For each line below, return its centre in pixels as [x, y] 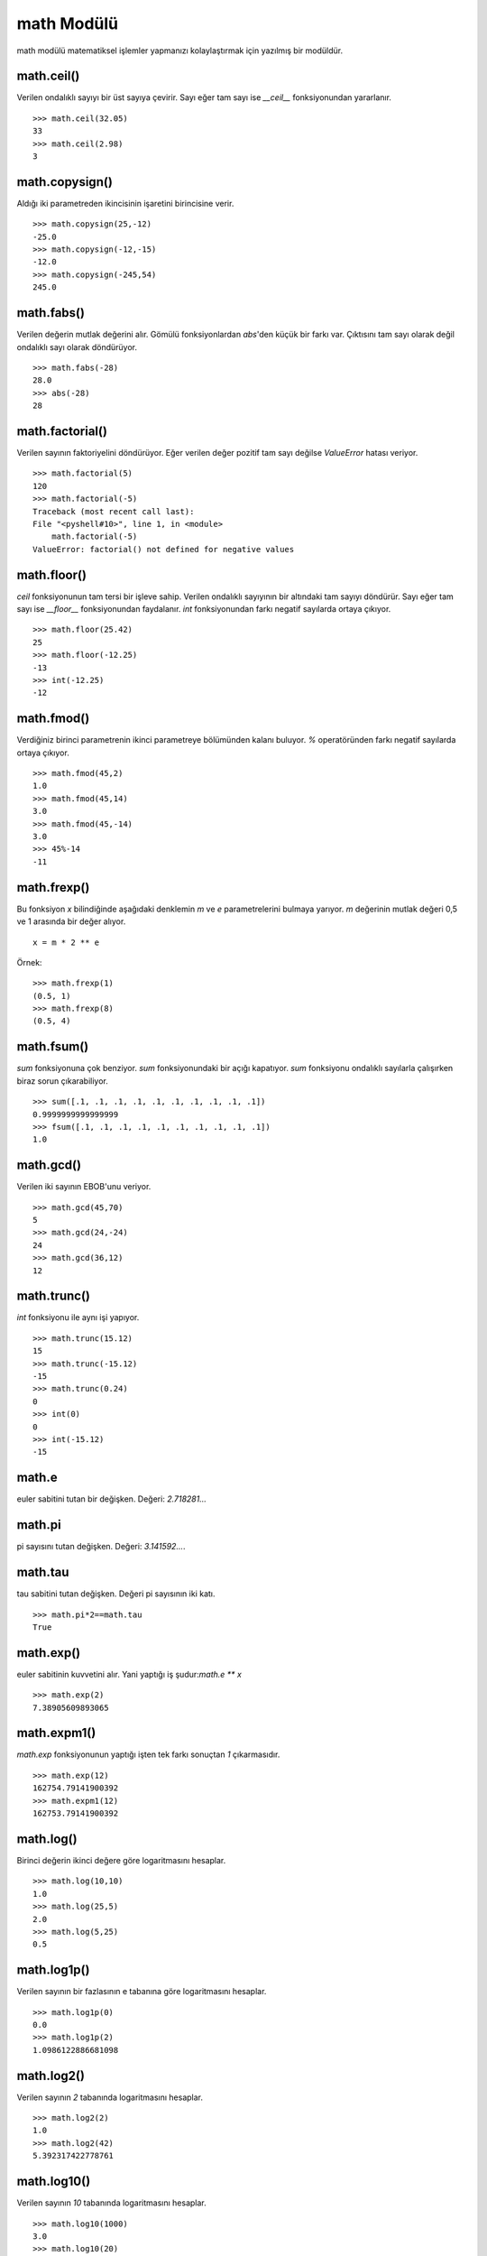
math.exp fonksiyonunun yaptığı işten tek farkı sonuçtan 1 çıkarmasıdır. [148, 1754]
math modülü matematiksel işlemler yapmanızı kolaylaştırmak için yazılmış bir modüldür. [179, 51]
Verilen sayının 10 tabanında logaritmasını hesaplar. [111, 2203]
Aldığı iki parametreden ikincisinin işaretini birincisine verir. [125, 203]
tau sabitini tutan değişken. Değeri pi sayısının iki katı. [116, 1594]
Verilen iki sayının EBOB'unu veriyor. [84, 1187]
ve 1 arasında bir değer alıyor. [71, 921]
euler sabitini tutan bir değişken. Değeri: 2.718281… [111, 1499]
